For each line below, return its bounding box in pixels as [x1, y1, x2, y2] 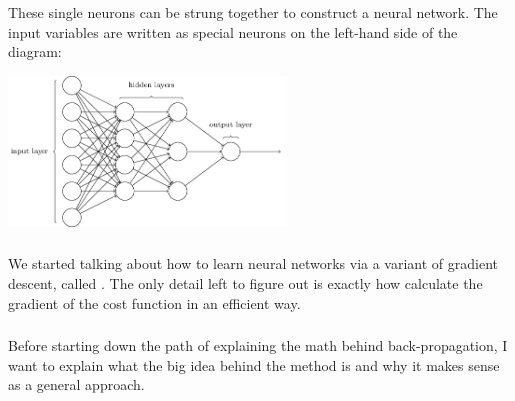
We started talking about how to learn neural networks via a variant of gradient [8, 253, 499, 274]
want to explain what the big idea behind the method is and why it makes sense [8, 354, 500, 375]
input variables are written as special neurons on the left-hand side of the [8, 21, 458, 42]
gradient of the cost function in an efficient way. [8, 292, 301, 313]
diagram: [8, 41, 62, 62]
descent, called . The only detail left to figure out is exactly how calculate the [8, 272, 483, 293]
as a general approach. [8, 374, 145, 395]
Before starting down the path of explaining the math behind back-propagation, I [8, 335, 508, 356]
